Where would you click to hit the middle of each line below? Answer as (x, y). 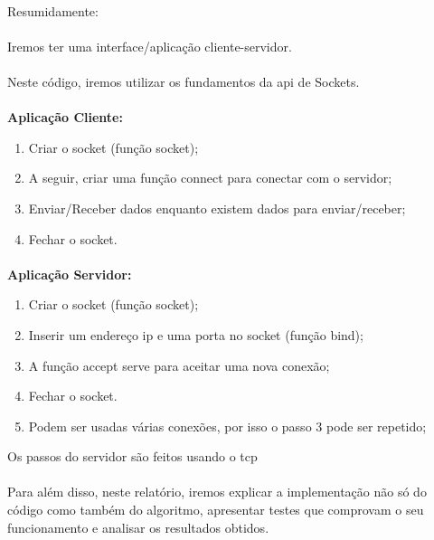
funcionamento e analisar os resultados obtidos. (138, 527)
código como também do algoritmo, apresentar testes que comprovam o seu (216, 510)
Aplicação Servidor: (70, 274)
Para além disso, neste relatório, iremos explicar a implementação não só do (217, 492)
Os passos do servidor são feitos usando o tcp (132, 456)
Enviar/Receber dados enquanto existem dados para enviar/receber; (217, 208)
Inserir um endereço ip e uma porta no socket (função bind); (196, 334)
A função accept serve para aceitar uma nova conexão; (179, 365)
